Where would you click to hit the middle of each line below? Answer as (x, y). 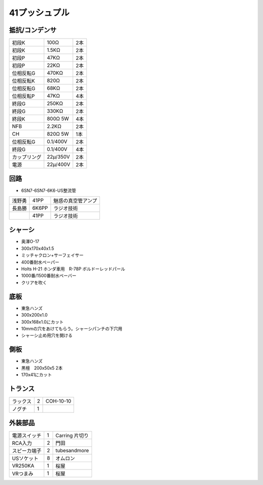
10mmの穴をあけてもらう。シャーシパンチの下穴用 (72, 328)
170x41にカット (37, 374)
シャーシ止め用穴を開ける (47, 335)
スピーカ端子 (27, 451)
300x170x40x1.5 (38, 248)
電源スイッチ (27, 436)
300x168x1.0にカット (42, 322)
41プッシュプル (39, 13)
